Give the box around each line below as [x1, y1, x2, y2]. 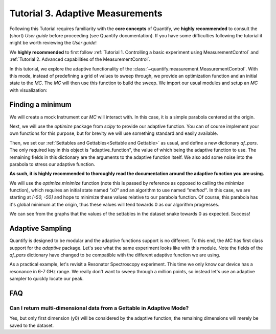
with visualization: [9, 87, 48, 93]
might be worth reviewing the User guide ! [9, 40, 97, 46]
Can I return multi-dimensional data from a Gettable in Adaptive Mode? [9, 304, 189, 312]
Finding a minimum [9, 100, 72, 109]
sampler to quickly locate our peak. [9, 276, 84, 282]
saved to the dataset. [9, 322, 54, 328]
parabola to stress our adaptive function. [9, 161, 96, 167]
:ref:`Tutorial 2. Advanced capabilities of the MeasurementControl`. [9, 56, 151, 62]
